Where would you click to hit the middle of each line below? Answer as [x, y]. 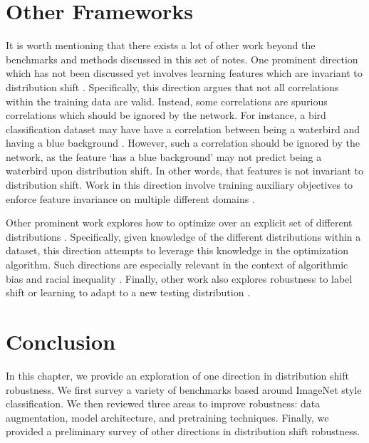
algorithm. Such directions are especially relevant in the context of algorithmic [177, 265]
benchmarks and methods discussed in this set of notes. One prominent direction [182, 59]
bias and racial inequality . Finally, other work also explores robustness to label [179, 278]
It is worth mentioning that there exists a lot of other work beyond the [161, 45]
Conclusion [61, 341]
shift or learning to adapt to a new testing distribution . [128, 292]
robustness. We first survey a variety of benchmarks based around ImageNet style [184, 389]
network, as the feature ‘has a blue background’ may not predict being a [164, 156]
